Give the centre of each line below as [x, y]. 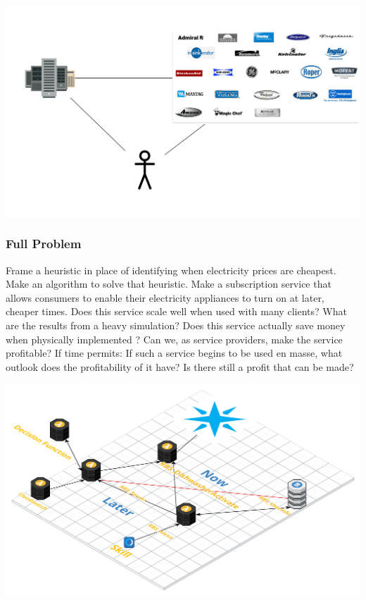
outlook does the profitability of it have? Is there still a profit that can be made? [180, 366]
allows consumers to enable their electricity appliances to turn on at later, [165, 297]
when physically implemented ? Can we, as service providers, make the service [174, 339]
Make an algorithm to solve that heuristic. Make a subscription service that [169, 284]
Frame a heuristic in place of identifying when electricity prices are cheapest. [171, 270]
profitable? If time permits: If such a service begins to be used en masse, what [174, 353]
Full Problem [44, 244]
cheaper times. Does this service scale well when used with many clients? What [176, 311]
